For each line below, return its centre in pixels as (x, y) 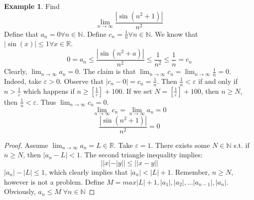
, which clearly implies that (86, 172)
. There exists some (181, 145)
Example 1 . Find (32, 6)
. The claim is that (107, 71)
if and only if (218, 81)
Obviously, (20, 191)
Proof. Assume (26, 145)
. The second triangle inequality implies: (141, 155)
